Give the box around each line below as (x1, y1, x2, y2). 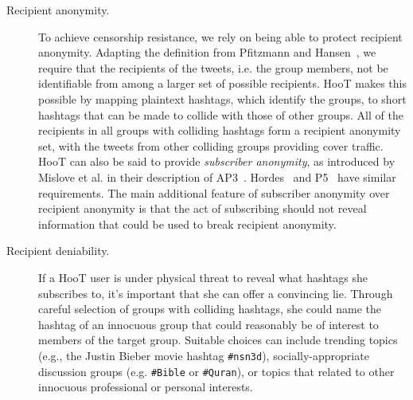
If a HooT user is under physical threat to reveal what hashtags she (38, 269, 368, 285)
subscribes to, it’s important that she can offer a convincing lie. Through (38, 284, 393, 301)
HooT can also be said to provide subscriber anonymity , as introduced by (38, 153, 395, 170)
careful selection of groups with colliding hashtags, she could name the (38, 300, 381, 317)
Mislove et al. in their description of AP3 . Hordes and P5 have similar (38, 168, 396, 185)
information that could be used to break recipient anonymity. (38, 215, 337, 232)
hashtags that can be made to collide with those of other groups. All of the (38, 106, 403, 123)
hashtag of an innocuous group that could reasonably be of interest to (38, 316, 379, 332)
